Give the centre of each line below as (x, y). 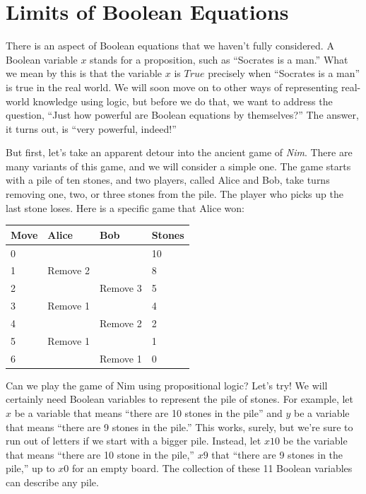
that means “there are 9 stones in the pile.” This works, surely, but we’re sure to (179, 427)
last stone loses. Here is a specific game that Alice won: (125, 207)
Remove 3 (121, 288)
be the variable (315, 441)
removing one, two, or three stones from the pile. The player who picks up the (175, 194)
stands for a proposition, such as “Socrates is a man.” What (219, 59)
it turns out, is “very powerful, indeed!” (91, 128)
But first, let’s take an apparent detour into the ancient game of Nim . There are (179, 152)
